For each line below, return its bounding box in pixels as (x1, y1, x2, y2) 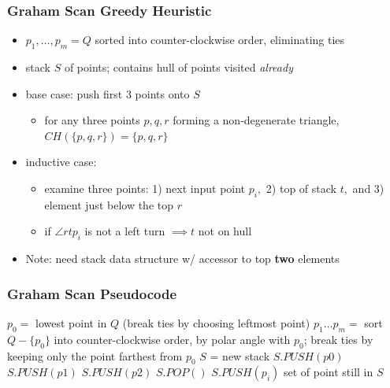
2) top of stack (266, 179, 336, 196)
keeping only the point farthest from (7, 347, 183, 364)
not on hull (198, 223, 252, 239)
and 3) (352, 179, 384, 196)
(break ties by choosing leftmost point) (122, 314, 310, 331)
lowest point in (35, 314, 107, 331)
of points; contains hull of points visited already (64, 59, 293, 76)
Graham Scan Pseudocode (7, 283, 177, 303)
